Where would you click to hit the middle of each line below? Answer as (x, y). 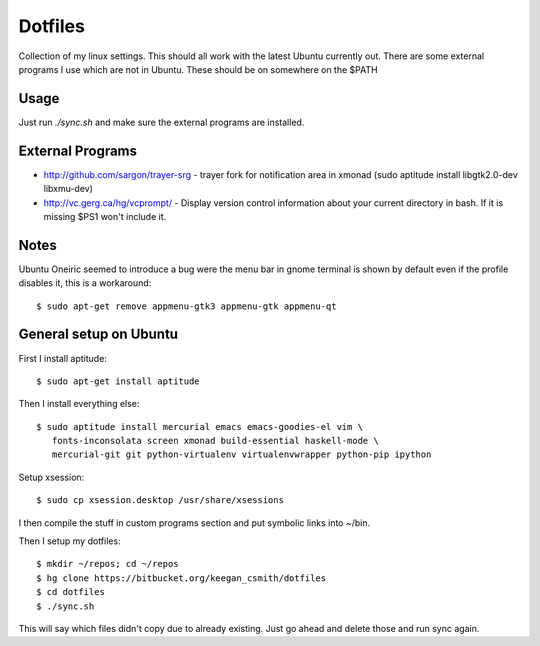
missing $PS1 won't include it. (105, 216)
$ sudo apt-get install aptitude (118, 381)
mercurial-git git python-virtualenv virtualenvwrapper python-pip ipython (241, 454)
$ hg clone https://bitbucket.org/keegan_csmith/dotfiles (181, 578)
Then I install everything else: (79, 404)
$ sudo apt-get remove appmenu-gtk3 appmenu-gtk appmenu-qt (186, 306)
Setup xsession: (51, 477)
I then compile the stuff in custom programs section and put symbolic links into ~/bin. (194, 522)
